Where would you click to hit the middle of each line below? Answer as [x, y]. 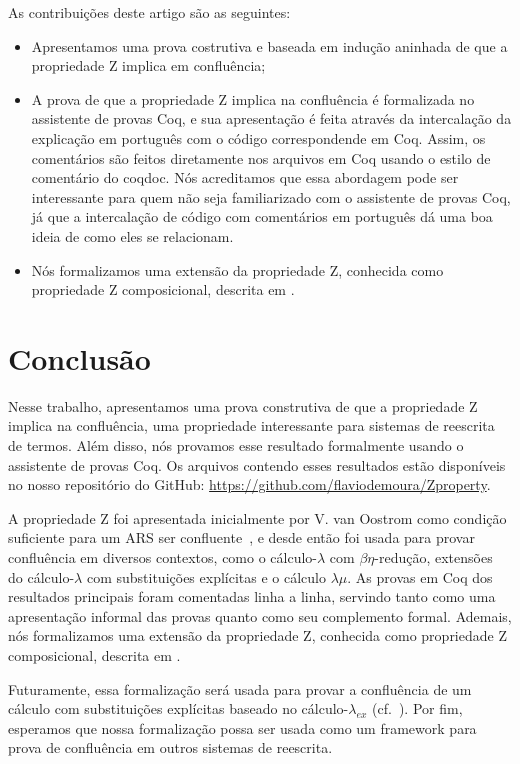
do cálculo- [41, 576]
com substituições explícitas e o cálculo [206, 576]
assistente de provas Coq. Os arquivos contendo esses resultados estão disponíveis [257, 464]
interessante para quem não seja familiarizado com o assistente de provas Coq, [271, 196]
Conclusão [79, 357]
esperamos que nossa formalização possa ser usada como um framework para [242, 727]
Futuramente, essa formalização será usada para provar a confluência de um [240, 688]
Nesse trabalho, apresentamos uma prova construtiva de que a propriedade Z [243, 405]
